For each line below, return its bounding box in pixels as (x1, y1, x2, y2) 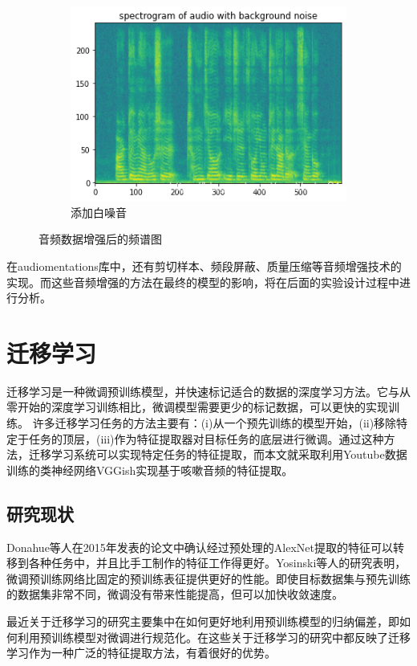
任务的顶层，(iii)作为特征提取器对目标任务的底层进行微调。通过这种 (28, 430, 384, 447)
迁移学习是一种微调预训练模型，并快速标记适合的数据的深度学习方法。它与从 (6, 382, 411, 399)
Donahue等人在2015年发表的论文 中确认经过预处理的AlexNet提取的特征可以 (6, 538, 394, 555)
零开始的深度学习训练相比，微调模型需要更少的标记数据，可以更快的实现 (6, 398, 388, 415)
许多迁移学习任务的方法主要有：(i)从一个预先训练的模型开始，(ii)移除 (32, 415, 397, 431)
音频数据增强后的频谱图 (38, 231, 162, 247)
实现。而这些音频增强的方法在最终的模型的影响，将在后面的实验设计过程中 (6, 273, 399, 290)
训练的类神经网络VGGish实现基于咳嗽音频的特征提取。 (6, 461, 294, 478)
